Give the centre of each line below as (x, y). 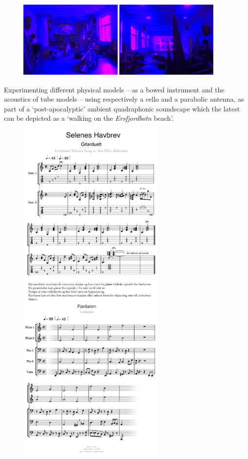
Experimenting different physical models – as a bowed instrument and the (114, 89)
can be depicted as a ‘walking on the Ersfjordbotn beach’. (89, 118)
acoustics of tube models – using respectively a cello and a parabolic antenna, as (124, 99)
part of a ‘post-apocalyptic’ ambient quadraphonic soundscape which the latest (122, 108)
